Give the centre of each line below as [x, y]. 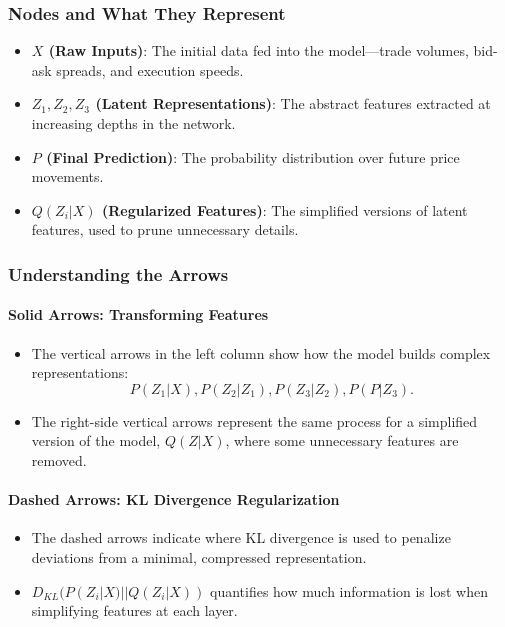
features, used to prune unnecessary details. [165, 229]
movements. [67, 176]
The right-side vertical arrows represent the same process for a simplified [254, 420]
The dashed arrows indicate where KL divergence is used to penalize [241, 537]
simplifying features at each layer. [134, 610]
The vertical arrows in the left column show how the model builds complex [261, 352]
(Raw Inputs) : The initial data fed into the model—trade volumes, [258, 50]
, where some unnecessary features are [342, 440]
